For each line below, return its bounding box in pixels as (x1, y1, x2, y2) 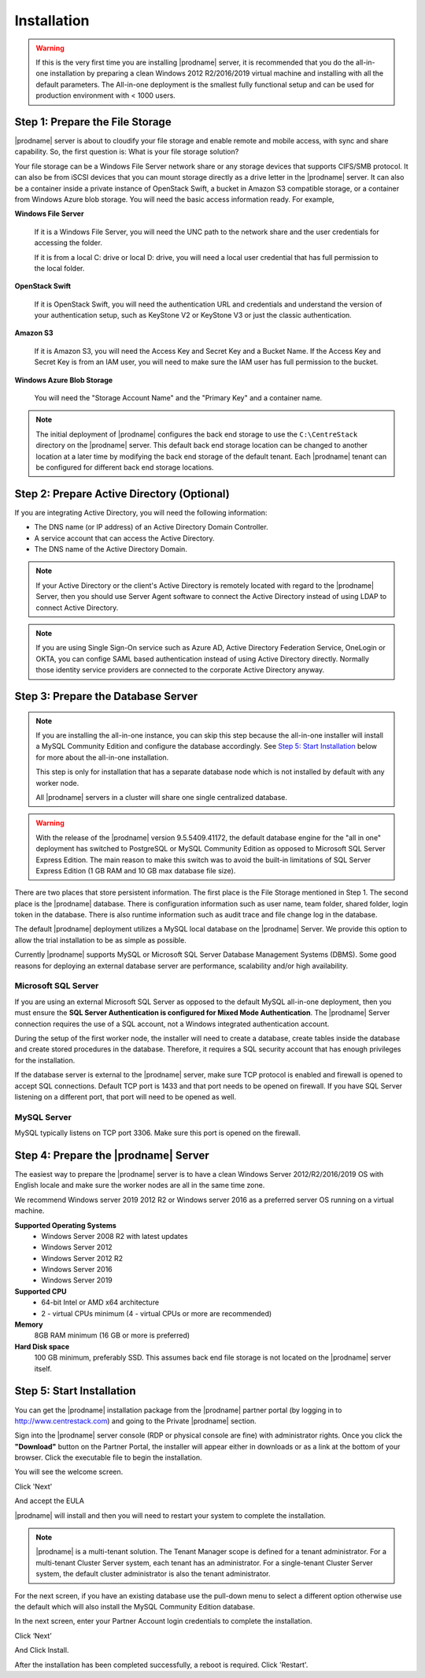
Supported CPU (14, 1286, 67, 1296)
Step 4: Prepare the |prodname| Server (14, 1148, 210, 1162)
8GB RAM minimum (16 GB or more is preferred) (34, 1330, 190, 1340)
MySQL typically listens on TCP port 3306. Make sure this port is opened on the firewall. (14, 1128, 301, 1138)
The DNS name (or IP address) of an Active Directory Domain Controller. (34, 523, 268, 532)
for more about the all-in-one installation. (35, 753, 169, 762)
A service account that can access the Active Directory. (34, 533, 216, 543)
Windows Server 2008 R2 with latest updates (41, 1231, 188, 1241)
